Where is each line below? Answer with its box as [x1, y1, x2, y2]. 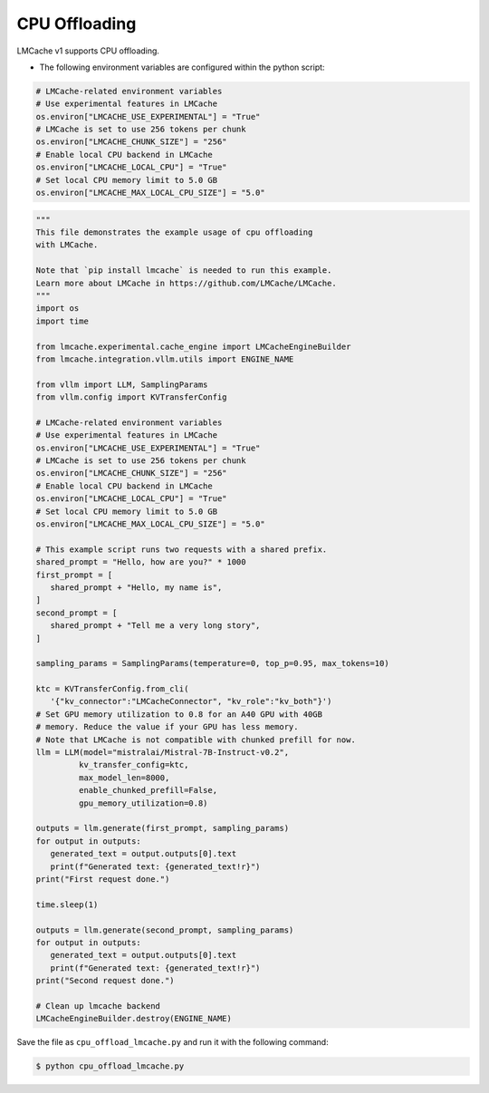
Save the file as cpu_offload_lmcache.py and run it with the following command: [16, 1037, 330, 1048]
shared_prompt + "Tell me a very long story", [50, 621, 261, 631]
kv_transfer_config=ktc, [78, 759, 189, 770]
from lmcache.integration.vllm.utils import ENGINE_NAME [35, 353, 294, 364]
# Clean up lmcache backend [35, 1001, 160, 1011]
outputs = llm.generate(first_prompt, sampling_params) [35, 823, 290, 834]
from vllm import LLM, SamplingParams [35, 379, 208, 390]
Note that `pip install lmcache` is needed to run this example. [35, 266, 332, 276]
